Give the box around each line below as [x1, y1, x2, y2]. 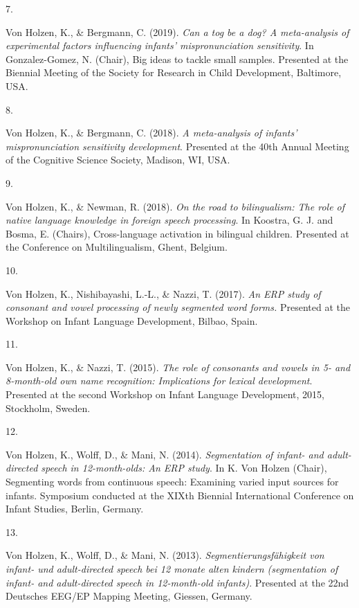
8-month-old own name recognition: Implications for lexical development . [6, 373, 313, 388]
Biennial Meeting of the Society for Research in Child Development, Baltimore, [6, 65, 342, 80]
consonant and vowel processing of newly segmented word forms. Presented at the [6, 300, 351, 314]
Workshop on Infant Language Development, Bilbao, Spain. [6, 313, 258, 328]
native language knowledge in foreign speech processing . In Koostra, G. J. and [6, 213, 333, 227]
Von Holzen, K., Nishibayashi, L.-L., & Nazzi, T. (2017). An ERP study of [6, 286, 321, 301]
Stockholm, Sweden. [6, 400, 91, 415]
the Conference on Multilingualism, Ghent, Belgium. [6, 240, 228, 254]
